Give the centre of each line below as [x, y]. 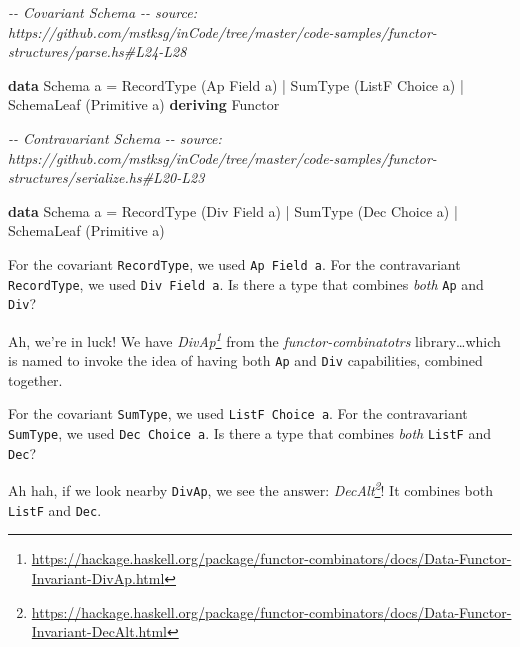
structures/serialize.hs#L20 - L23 [106, 177]
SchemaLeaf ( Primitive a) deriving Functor [144, 104]
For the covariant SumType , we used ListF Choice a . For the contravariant [238, 413]
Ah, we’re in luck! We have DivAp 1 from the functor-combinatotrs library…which [254, 339]
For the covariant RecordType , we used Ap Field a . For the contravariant [234, 263]
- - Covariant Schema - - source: [102, 12]
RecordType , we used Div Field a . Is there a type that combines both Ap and [246, 283]
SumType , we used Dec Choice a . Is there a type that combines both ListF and [249, 433]
